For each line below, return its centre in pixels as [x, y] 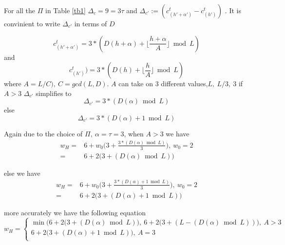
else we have [22, 173]
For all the [20, 10]
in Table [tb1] [65, 10]
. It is [233, 10]
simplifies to [54, 93]
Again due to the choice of [43, 133]
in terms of [91, 23]
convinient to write [32, 23]
